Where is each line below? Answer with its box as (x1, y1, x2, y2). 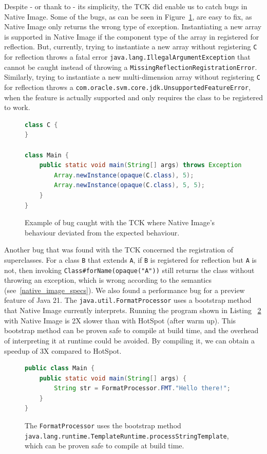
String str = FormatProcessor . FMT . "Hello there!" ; (54, 385, 231, 392)
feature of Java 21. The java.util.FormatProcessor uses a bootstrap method (4, 295, 252, 305)
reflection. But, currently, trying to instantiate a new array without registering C (4, 41, 257, 52)
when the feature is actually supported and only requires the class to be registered (4, 92, 263, 102)
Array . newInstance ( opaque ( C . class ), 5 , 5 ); (54, 181, 205, 189)
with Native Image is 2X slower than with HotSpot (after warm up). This (4, 315, 236, 325)
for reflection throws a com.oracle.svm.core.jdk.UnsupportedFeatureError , (4, 82, 251, 92)
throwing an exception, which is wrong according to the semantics (4, 275, 212, 285)
